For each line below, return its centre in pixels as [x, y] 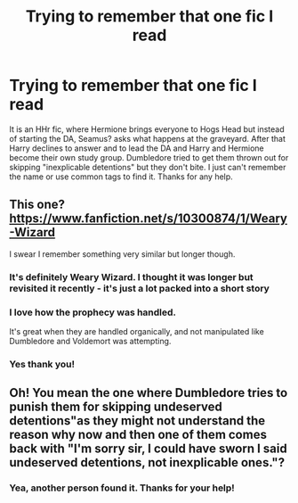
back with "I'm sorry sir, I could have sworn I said [148, 449]
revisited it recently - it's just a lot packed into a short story [139, 288]
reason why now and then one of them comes [138, 435]
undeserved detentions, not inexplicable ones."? [147, 462]
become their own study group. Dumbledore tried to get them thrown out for [149, 157]
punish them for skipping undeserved [116, 407]
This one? [37, 205]
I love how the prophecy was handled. [93, 312]
